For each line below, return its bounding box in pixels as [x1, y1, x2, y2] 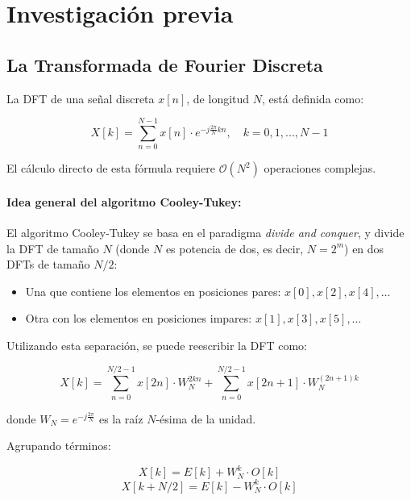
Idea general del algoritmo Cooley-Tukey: [6, 193, 242, 210]
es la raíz [98, 410, 143, 427]
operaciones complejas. [264, 160, 376, 177]
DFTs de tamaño [6, 256, 90, 273]
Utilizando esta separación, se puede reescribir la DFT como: [6, 337, 307, 354]
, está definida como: [262, 90, 364, 106]
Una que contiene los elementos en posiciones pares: [25, 282, 281, 299]
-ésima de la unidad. [156, 410, 256, 427]
